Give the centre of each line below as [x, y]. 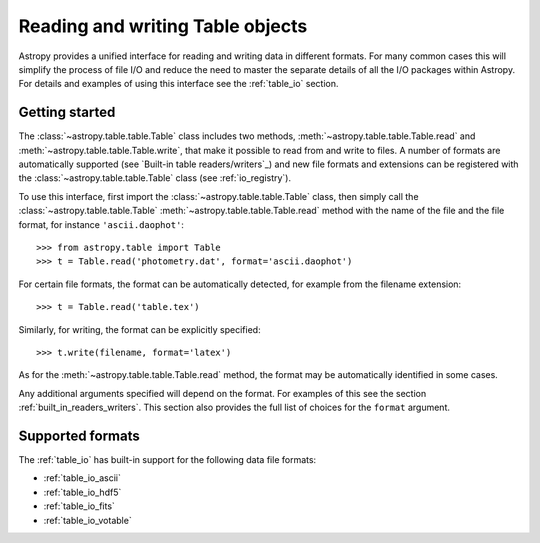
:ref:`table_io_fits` [79, 506]
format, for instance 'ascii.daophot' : [101, 224]
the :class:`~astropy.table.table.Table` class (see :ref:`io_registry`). [155, 178]
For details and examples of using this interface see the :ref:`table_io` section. [178, 84]
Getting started [67, 112]
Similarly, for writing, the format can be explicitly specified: [139, 329]
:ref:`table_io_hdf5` [82, 492]
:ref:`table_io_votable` [87, 520]
